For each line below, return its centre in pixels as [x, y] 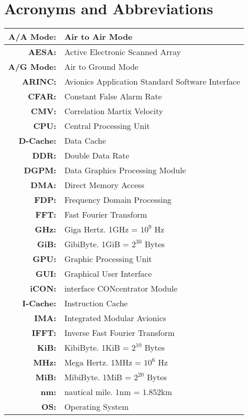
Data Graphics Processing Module [125, 170]
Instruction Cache [96, 303]
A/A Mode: [32, 37]
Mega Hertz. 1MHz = [103, 362]
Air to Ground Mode [101, 67]
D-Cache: [37, 141]
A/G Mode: [32, 67]
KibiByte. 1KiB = [97, 348]
